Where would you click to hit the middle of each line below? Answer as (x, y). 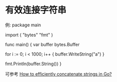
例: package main (23, 25)
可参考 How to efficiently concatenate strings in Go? (58, 74)
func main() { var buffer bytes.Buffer (42, 44)
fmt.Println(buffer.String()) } (33, 64)
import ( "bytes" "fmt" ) (29, 35)
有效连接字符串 (36, 10)
